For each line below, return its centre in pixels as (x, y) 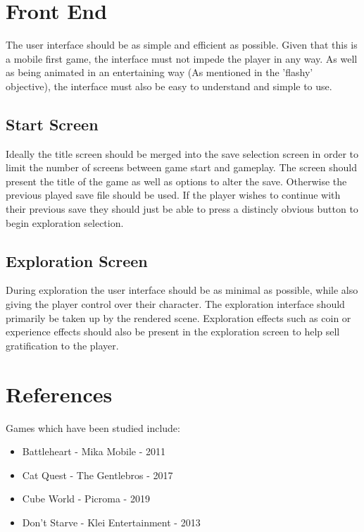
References (59, 394)
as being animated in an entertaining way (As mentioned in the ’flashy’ (159, 72)
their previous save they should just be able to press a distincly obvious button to (182, 209)
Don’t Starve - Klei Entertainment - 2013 (111, 522)
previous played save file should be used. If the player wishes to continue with (173, 195)
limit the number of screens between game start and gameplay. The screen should (182, 167)
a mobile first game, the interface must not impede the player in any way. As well (182, 58)
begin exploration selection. (65, 222)
